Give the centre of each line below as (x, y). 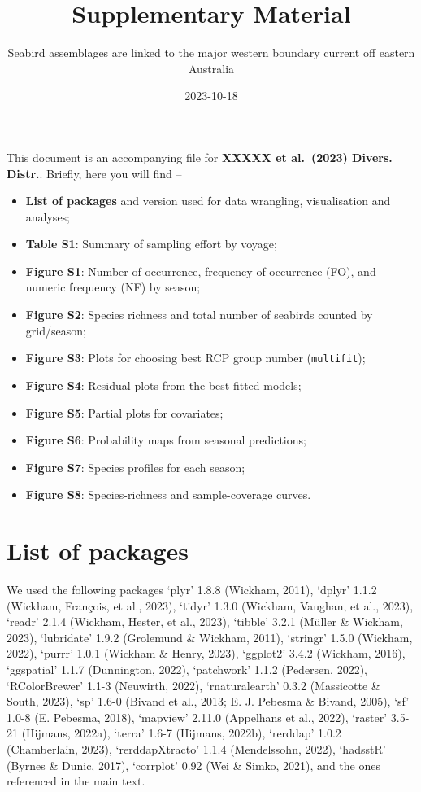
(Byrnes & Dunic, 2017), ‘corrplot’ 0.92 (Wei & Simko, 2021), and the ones (193, 765)
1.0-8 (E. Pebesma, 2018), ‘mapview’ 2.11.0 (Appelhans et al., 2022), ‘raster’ (197, 717)
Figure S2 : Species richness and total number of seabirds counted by (199, 315)
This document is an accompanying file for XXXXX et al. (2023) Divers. (200, 157)
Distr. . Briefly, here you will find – (94, 173)
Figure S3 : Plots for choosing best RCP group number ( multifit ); (195, 358)
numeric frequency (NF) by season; (113, 287)
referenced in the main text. (76, 781)
